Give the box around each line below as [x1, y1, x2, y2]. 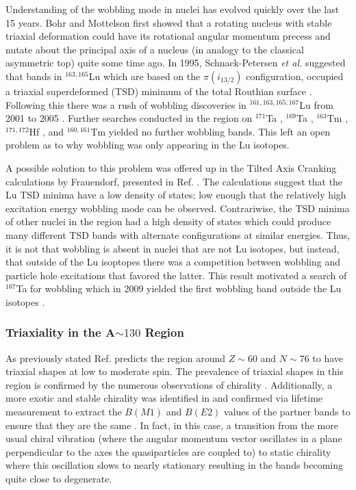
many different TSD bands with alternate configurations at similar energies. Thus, [5, 227, 351, 242]
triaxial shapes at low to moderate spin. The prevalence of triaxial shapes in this [5, 364, 344, 378]
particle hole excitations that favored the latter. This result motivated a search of [5, 268, 347, 282]
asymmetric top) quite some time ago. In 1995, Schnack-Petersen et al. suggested [5, 55, 346, 70]
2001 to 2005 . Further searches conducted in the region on [5, 111, 253, 125]
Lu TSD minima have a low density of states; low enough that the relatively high [5, 188, 346, 202]
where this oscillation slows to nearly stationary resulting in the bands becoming [5, 458, 344, 472]
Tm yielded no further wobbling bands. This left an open [90, 124, 331, 138]
